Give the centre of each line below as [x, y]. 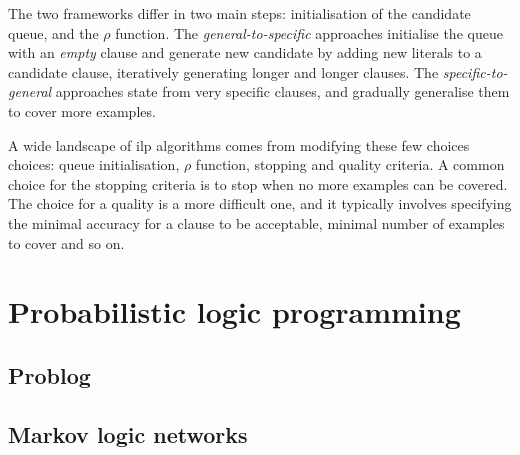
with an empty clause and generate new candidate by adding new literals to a [245, 52]
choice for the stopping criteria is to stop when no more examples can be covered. [258, 183]
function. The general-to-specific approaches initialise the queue [309, 32]
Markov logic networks [128, 433]
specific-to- [475, 71]
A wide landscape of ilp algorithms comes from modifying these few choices [239, 144]
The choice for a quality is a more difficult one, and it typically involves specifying [260, 203]
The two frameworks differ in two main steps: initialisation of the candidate [239, 13]
